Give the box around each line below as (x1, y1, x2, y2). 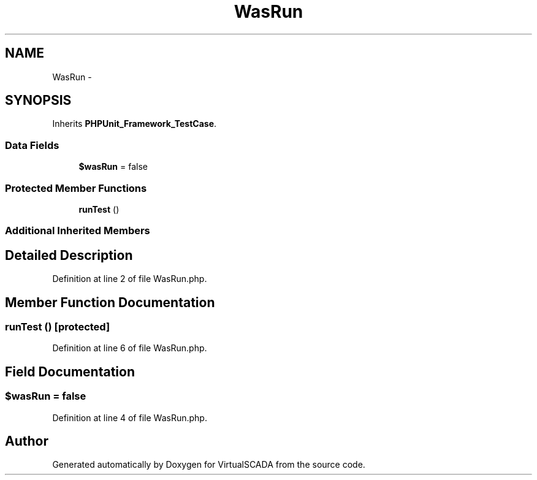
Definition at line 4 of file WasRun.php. (52, 412, 207, 423)
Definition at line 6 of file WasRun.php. (52, 343, 207, 354)
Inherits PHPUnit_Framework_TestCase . (52, 118, 217, 129)
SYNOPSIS (5, 93, 72, 109)
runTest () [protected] (5, 321, 110, 333)
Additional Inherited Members (5, 224, 150, 237)
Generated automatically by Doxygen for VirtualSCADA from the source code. (52, 459, 365, 470)
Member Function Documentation (5, 294, 215, 310)
